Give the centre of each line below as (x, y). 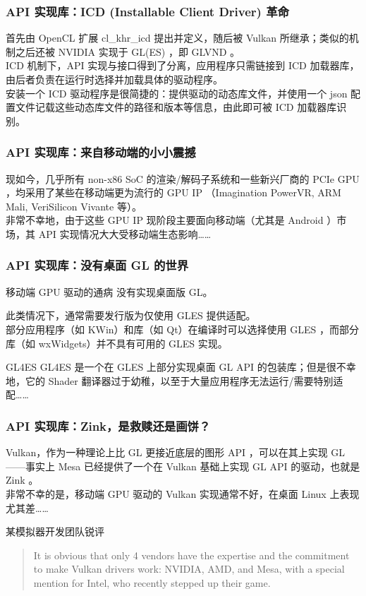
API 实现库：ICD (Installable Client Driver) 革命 (147, 11)
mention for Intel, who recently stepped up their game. (152, 582)
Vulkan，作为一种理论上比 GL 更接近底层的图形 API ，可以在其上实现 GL (176, 452)
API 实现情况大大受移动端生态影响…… (125, 233)
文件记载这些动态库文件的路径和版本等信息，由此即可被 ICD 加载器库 (176, 107)
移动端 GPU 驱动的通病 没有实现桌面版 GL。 (109, 291)
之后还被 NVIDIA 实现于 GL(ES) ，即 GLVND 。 (128, 51)
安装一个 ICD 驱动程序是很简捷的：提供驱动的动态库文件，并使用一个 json (177, 93)
